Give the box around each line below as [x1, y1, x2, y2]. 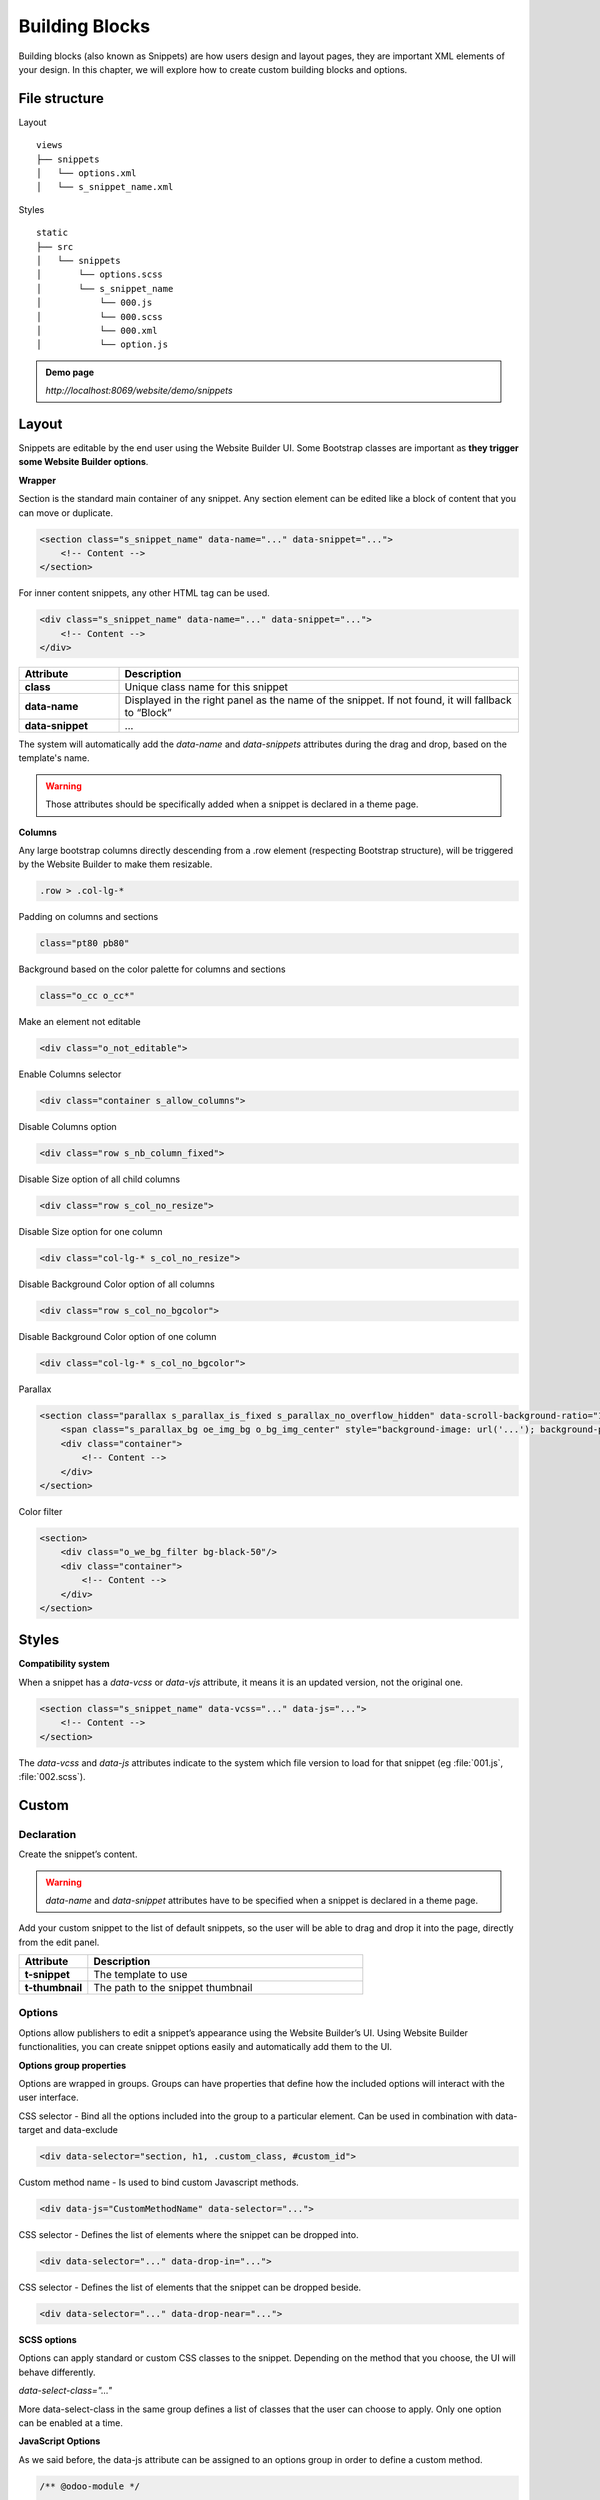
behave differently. [18, 2366, 96, 2378]
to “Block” [124, 706, 172, 720]
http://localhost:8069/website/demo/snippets [45, 385, 234, 397]
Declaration [18, 1827, 77, 1841]
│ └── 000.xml [36, 325, 158, 336]
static [36, 227, 69, 239]
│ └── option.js [36, 339, 169, 350]
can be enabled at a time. [18, 2417, 124, 2429]
